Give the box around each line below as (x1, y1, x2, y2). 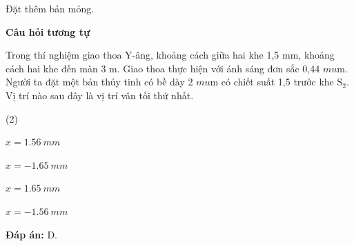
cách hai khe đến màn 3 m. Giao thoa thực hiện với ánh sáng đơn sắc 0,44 (6, 61, 320, 75)
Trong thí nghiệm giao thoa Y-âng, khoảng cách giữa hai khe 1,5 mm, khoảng (6, 48, 335, 62)
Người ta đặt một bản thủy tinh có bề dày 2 (6, 74, 193, 89)
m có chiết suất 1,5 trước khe (210, 74, 334, 89)
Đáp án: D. (6, 227, 57, 241)
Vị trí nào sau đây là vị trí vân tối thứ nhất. (6, 88, 194, 102)
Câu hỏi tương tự (6, 24, 90, 39)
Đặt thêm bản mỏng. (6, 1, 95, 15)
